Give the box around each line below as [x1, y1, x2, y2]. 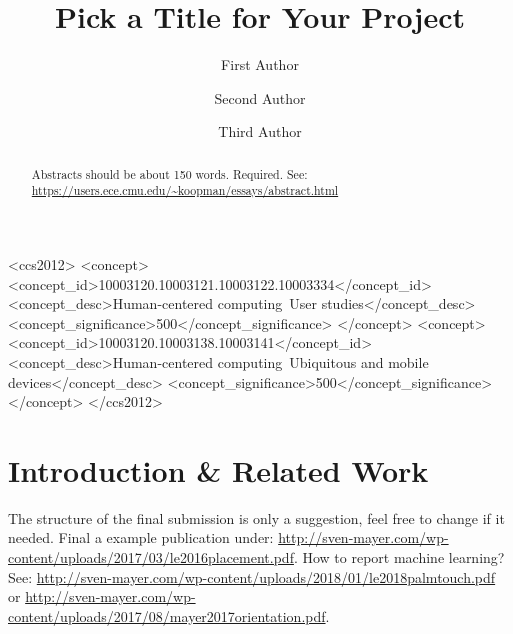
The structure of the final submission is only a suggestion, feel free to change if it [8, 507, 505, 528]
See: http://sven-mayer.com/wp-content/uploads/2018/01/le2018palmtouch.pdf [8, 566, 496, 587]
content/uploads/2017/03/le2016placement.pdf [8, 547, 294, 568]
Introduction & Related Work [8, 449, 429, 490]
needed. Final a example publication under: [8, 527, 274, 548]
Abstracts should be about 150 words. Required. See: [31, 165, 308, 182]
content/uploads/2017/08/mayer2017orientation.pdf [8, 605, 326, 626]
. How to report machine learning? [293, 547, 505, 568]
